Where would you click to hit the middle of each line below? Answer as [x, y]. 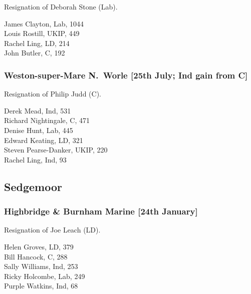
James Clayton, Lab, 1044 [44, 23]
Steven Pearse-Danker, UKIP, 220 [56, 150]
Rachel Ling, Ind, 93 [35, 159]
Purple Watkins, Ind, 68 [41, 286]
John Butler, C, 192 [35, 53]
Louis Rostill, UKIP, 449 [42, 33]
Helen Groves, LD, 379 [39, 246]
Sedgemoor [33, 186]
